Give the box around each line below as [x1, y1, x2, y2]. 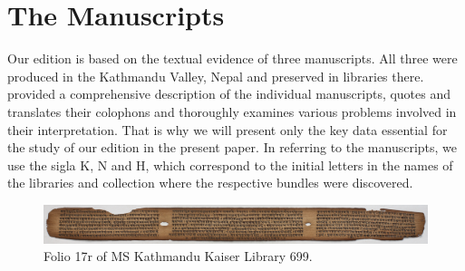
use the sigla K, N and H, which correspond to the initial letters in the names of [7, 155, 453, 174]
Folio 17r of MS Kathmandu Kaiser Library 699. [44, 247, 313, 266]
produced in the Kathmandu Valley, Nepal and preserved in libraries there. [7, 66, 424, 85]
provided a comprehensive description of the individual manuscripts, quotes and [7, 84, 451, 103]
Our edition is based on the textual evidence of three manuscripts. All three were [7, 49, 458, 68]
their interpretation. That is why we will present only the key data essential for [7, 120, 448, 139]
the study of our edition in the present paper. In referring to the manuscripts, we [7, 138, 458, 157]
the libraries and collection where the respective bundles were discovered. [7, 173, 413, 192]
